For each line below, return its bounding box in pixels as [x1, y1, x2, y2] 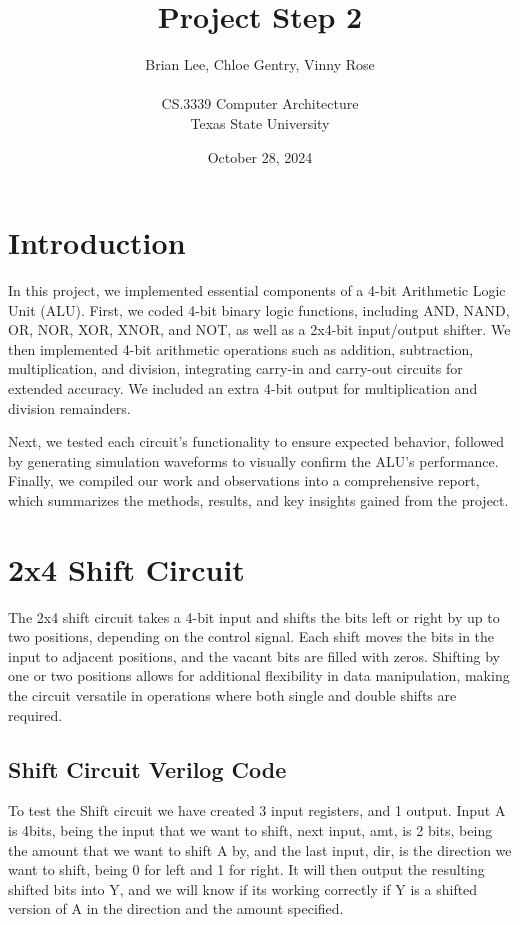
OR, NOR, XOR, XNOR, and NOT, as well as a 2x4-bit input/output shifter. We [8, 319, 511, 340]
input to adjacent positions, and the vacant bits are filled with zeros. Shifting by [8, 645, 500, 666]
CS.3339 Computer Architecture [161, 93, 359, 114]
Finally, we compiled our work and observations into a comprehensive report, [8, 470, 480, 491]
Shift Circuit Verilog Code [8, 753, 287, 784]
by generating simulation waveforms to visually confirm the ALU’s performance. [8, 450, 499, 471]
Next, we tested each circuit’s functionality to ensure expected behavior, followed [8, 431, 505, 452]
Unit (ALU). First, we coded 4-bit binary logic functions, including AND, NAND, [8, 299, 510, 320]
